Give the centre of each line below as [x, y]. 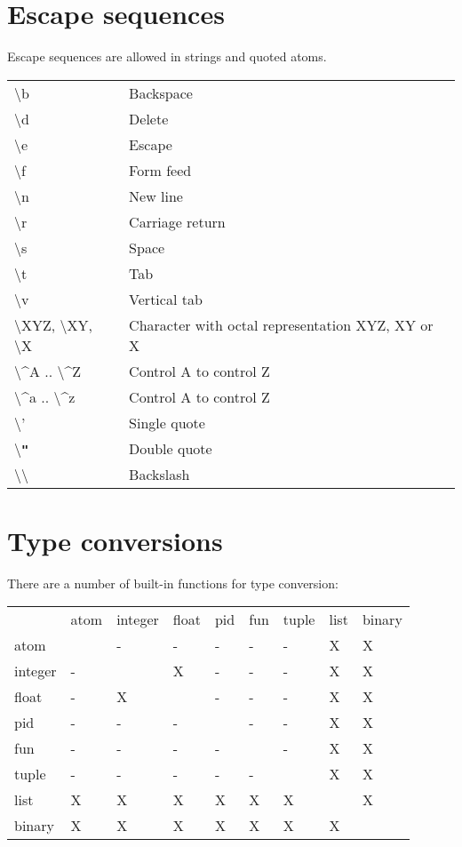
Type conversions [115, 540]
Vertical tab [166, 299]
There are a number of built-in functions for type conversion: [173, 583]
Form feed [160, 170]
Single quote [167, 422]
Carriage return [177, 221]
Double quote [171, 448]
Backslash [159, 474]
